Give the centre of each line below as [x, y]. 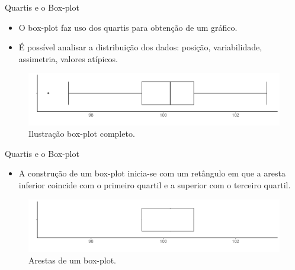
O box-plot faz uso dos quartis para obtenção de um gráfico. [128, 27]
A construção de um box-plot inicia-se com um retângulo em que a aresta [152, 173]
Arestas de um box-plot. [72, 260]
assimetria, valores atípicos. [68, 58]
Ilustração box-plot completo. [82, 134]
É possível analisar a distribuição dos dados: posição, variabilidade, [140, 47]
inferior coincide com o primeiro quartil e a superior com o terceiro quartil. [155, 185]
